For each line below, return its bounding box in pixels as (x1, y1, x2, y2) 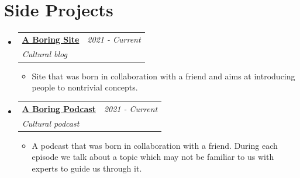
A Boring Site (22, 33, 80, 45)
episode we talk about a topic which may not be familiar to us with (32, 151, 274, 163)
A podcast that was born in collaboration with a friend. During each (32, 139, 278, 151)
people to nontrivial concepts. (32, 81, 138, 93)
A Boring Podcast (22, 102, 96, 114)
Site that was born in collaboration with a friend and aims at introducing (32, 69, 295, 82)
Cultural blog (22, 47, 67, 60)
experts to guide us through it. (32, 162, 142, 174)
